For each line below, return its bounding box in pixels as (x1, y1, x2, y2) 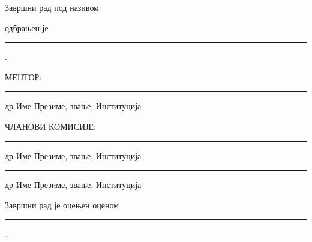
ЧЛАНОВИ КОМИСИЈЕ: (5, 119, 97, 132)
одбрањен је (5, 21, 49, 34)
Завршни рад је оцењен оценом (5, 198, 119, 211)
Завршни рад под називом (5, 1, 99, 13)
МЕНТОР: (5, 70, 42, 83)
